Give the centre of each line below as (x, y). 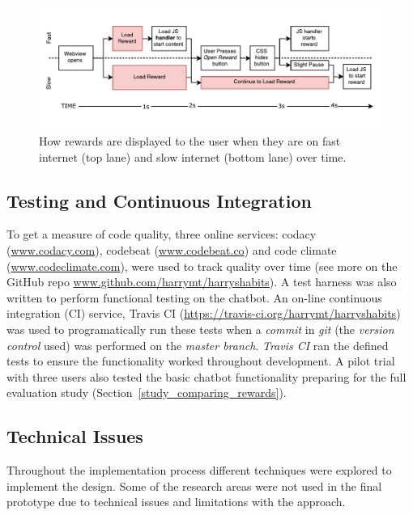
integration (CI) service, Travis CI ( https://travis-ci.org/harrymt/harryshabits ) (204, 313)
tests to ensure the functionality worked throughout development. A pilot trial (201, 361)
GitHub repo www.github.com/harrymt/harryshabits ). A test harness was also (202, 282)
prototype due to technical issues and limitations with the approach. (176, 502)
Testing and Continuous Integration (159, 200)
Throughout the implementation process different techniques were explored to (199, 470)
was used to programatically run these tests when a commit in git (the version (200, 329)
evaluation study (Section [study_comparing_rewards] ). (147, 393)
